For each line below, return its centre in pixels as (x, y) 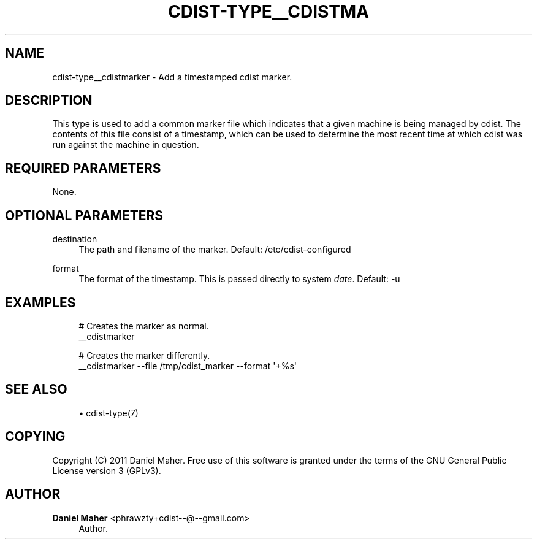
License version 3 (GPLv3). (107, 470)
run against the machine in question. (126, 145)
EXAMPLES (40, 302)
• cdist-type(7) (109, 413)
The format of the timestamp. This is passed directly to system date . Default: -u (239, 279)
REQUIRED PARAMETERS (83, 168)
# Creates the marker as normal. (144, 326)
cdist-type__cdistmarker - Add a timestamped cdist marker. (172, 77)
